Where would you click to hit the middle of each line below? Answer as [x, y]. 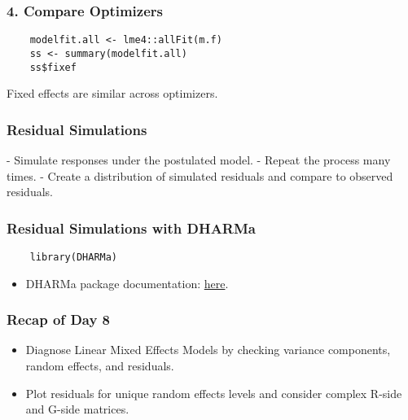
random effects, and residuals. [100, 366]
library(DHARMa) [74, 257]
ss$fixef [53, 67]
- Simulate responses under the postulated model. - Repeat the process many [199, 160]
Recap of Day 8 [59, 319]
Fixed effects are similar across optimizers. [112, 93]
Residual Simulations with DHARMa [131, 227]
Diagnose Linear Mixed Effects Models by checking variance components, [208, 350]
